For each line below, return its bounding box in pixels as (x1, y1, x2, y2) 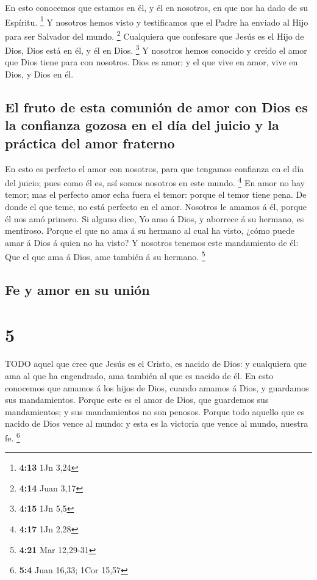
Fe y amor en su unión (5, 280, 150, 299)
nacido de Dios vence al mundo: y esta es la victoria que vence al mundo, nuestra (5, 417, 308, 430)
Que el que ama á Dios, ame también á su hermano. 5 (5, 248, 205, 263)
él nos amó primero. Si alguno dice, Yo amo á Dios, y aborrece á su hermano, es (5, 212, 304, 225)
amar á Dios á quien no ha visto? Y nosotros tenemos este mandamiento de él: (5, 236, 299, 248)
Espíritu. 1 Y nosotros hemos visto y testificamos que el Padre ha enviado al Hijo (5, 13, 308, 28)
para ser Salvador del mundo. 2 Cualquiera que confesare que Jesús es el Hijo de (5, 27, 304, 42)
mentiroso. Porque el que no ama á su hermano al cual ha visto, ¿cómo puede (5, 224, 294, 237)
